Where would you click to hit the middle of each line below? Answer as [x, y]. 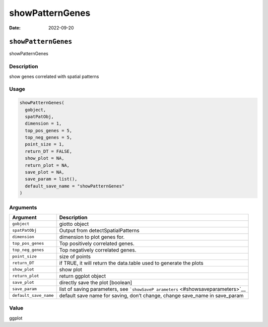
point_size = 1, [45, 144]
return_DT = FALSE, [49, 151]
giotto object [74, 224]
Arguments [23, 207]
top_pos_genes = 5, [49, 131]
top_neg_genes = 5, [49, 137]
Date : [15, 28]
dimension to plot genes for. [92, 237]
